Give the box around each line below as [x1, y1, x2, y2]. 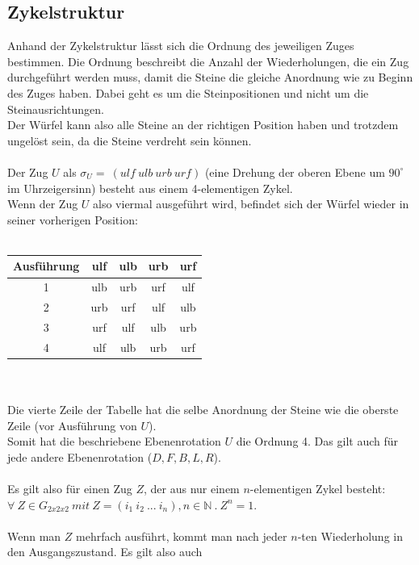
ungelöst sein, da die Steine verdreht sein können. [7, 132, 252, 149]
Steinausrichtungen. [7, 100, 104, 117]
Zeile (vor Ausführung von [7, 416, 137, 433]
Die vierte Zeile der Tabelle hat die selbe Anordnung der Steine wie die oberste [7, 401, 399, 418]
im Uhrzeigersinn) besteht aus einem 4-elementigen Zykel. [7, 179, 293, 196]
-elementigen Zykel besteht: [249, 480, 386, 497]
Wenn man [7, 527, 61, 544]
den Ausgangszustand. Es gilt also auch [7, 543, 203, 560]
